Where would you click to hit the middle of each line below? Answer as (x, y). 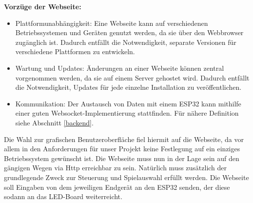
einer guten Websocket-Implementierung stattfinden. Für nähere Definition (127, 113)
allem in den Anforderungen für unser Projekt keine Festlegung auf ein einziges (122, 149)
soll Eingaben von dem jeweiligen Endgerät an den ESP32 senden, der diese (117, 187)
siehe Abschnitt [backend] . (54, 122)
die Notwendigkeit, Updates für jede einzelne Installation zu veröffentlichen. (128, 87)
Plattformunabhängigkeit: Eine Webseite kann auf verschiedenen (112, 23)
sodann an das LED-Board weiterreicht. (63, 196)
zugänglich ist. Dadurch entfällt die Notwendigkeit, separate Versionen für (126, 42)
